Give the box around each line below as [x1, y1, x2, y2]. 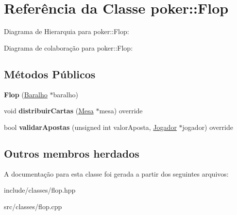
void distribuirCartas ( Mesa [4, 106, 94, 116]
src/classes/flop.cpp [4, 201, 62, 211]
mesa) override [99, 106, 143, 116]
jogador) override [182, 122, 233, 132]
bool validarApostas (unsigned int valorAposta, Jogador [4, 122, 177, 132]
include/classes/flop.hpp [4, 185, 76, 195]
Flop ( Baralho [4, 89, 48, 99]
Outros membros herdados [4, 145, 139, 161]
